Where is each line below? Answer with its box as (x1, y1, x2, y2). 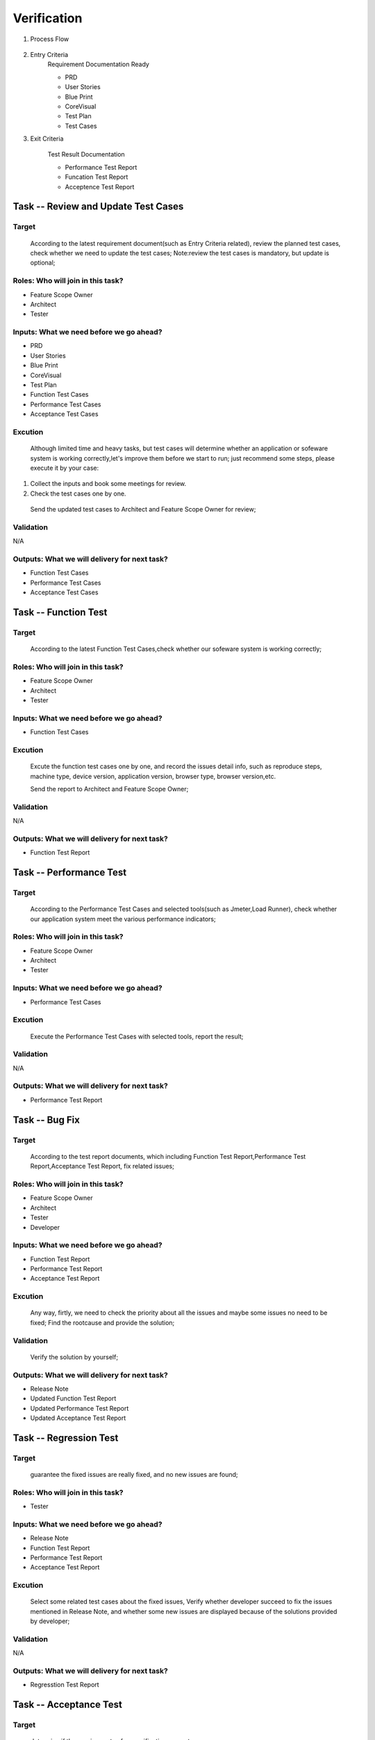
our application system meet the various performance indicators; (30, 915, 216, 923)
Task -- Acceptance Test (12, 1699, 123, 1711)
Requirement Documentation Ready (47, 60, 149, 69)
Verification (12, 10, 83, 26)
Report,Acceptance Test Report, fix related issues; (30, 1162, 175, 1171)
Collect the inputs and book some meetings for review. (30, 480, 187, 488)
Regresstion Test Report (30, 1681, 100, 1689)
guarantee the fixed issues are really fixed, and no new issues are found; (30, 1471, 239, 1479)
